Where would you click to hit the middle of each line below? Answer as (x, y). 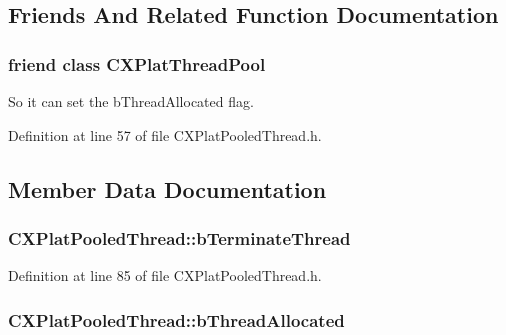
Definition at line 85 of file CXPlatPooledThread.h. (165, 275)
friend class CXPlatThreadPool (137, 63)
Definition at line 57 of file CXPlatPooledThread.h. (165, 134)
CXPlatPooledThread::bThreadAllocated (176, 319)
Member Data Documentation (167, 188)
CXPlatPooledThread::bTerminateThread (179, 237)
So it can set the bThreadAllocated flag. (131, 101)
